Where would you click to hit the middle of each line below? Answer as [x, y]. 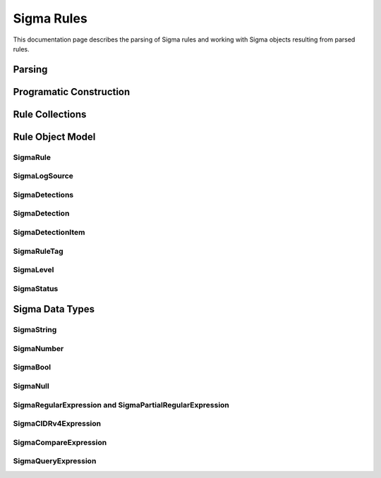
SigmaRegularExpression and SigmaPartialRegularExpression [121, 405]
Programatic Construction [72, 92]
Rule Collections [50, 114]
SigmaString [35, 330]
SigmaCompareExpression [60, 442]
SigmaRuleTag [38, 251]
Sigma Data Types [54, 309]
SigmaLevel [34, 270]
